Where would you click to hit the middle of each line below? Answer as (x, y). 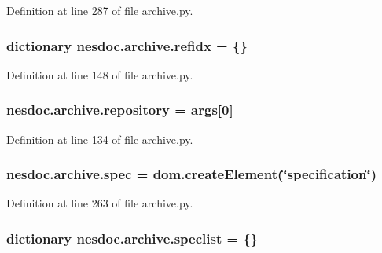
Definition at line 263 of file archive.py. (100, 203)
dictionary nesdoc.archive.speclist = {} (132, 238)
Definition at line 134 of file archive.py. (100, 139)
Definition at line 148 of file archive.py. (100, 74)
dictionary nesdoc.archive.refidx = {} (127, 45)
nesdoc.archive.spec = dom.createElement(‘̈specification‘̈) (191, 174)
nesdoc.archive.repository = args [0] (120, 110)
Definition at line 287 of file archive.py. (100, 10)
